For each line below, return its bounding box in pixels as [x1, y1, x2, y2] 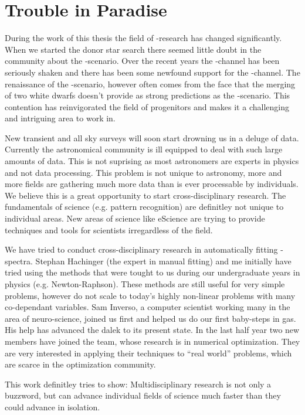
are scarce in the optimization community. [5, 358, 156, 370]
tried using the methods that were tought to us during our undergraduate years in [5, 266, 300, 278]
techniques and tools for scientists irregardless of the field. [5, 223, 213, 236]
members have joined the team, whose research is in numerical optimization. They [5, 335, 300, 347]
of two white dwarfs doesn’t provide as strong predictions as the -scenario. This [5, 89, 290, 101]
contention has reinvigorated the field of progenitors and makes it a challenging [5, 100, 289, 113]
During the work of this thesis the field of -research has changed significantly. [5, 32, 282, 44]
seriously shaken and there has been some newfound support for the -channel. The [5, 66, 300, 78]
